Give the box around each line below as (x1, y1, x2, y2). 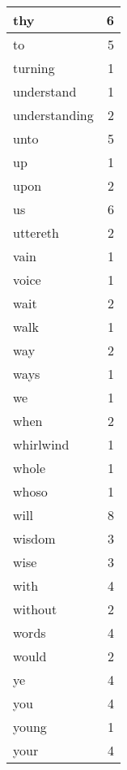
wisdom (13, 529, 56, 548)
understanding (13, 105, 94, 124)
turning (13, 58, 55, 77)
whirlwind (13, 435, 70, 454)
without (13, 600, 57, 618)
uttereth (13, 223, 59, 242)
